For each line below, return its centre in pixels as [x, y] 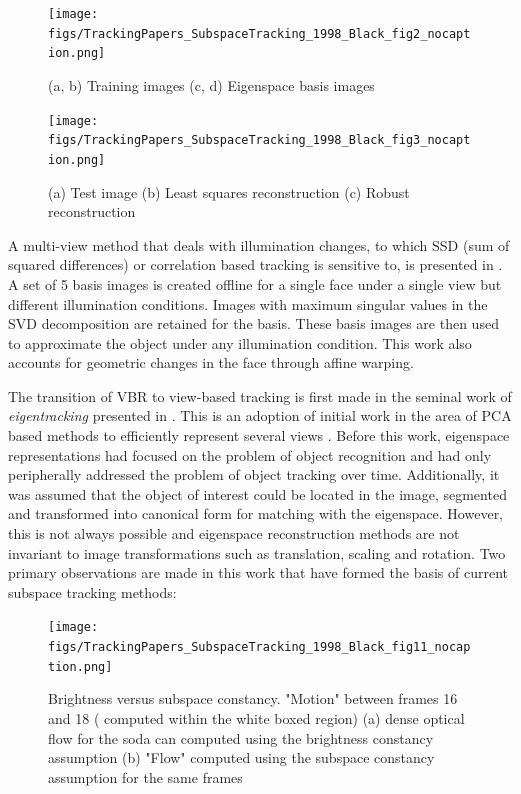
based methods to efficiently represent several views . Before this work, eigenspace [259, 435]
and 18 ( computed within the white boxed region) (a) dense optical [256, 717]
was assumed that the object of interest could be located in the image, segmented [257, 493]
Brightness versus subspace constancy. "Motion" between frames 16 [253, 698]
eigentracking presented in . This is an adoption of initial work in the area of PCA [260, 415]
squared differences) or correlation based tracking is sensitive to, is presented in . [255, 264]
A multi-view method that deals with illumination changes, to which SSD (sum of [259, 244]
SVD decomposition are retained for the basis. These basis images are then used [253, 323]
